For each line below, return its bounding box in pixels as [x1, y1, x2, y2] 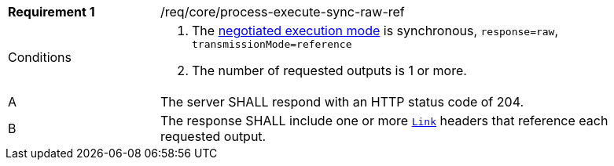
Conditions [8, 49, 72, 65]
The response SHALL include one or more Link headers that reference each [160, 113, 608, 128]
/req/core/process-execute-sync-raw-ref [160, 4, 405, 20]
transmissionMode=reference [192, 38, 352, 50]
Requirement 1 [8, 4, 95, 20]
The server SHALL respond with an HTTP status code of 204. [160, 94, 524, 110]
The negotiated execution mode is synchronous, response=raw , [192, 23, 559, 38]
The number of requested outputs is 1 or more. [192, 63, 467, 78]
